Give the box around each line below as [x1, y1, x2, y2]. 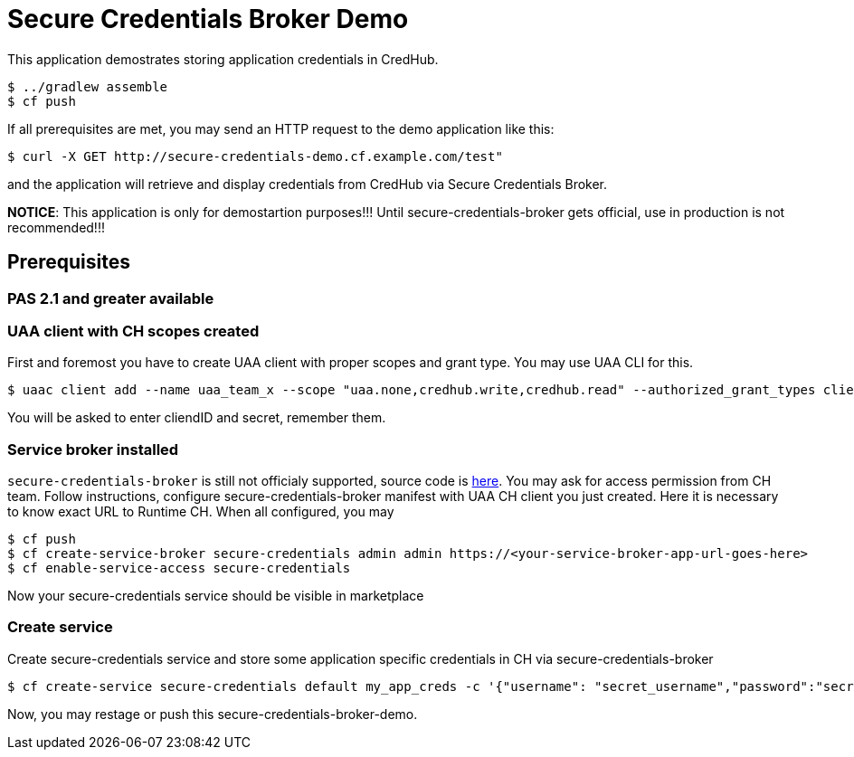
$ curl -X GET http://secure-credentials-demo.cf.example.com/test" [7, 148, 503, 164]
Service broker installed [7, 440, 179, 459]
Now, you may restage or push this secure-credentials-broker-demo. [7, 705, 418, 722]
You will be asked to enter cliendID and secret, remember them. [7, 410, 386, 426]
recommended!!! [7, 219, 105, 235]
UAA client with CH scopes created [7, 321, 260, 340]
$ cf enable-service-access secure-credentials [7, 561, 351, 576]
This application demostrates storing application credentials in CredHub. [7, 51, 439, 67]
